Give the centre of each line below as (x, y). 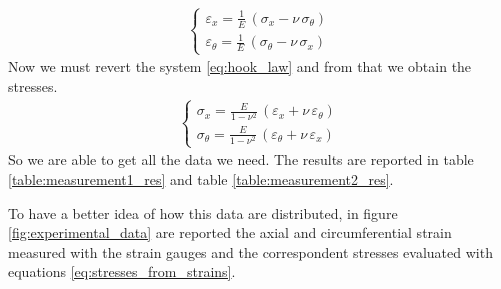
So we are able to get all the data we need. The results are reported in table (241, 159)
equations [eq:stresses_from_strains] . (122, 271)
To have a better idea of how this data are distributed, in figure (203, 212)
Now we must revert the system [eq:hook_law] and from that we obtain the (240, 66)
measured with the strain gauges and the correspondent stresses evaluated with (250, 251)
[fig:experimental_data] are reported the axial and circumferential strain (230, 232)
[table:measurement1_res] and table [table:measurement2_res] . (201, 178)
